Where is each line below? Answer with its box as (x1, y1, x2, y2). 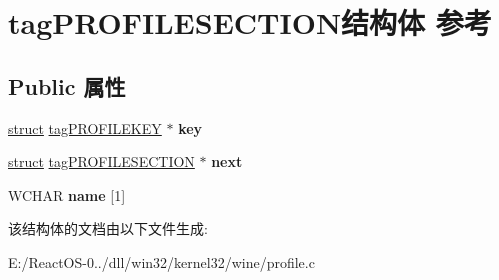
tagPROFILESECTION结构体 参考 (8, 2, 492, 43)
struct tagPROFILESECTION (8, 151, 195, 172)
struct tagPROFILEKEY (8, 117, 162, 138)
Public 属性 (8, 70, 126, 101)
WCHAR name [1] (8, 184, 126, 205)
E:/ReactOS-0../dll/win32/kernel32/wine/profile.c (8, 251, 315, 272)
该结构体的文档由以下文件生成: (8, 218, 208, 239)
